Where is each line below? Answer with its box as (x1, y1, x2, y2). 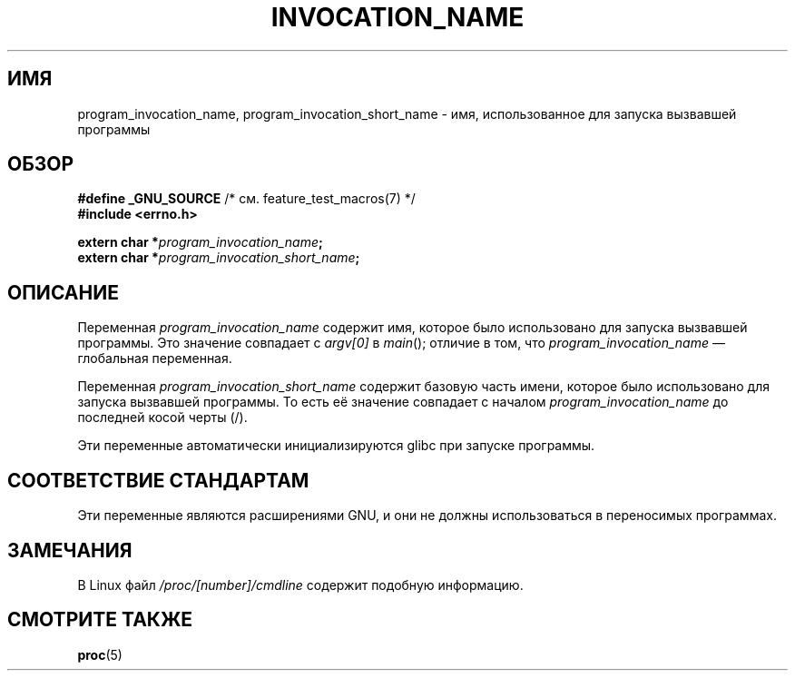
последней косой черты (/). (77, 409, 248, 426)
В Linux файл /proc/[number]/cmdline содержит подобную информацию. (77, 576, 524, 593)
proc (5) (77, 646, 123, 663)
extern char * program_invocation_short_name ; (77, 250, 360, 266)
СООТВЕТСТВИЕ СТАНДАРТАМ (7, 468, 309, 492)
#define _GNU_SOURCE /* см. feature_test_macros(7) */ (77, 191, 416, 207)
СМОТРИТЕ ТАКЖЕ (7, 608, 193, 632)
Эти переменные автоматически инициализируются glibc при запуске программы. (77, 437, 595, 454)
